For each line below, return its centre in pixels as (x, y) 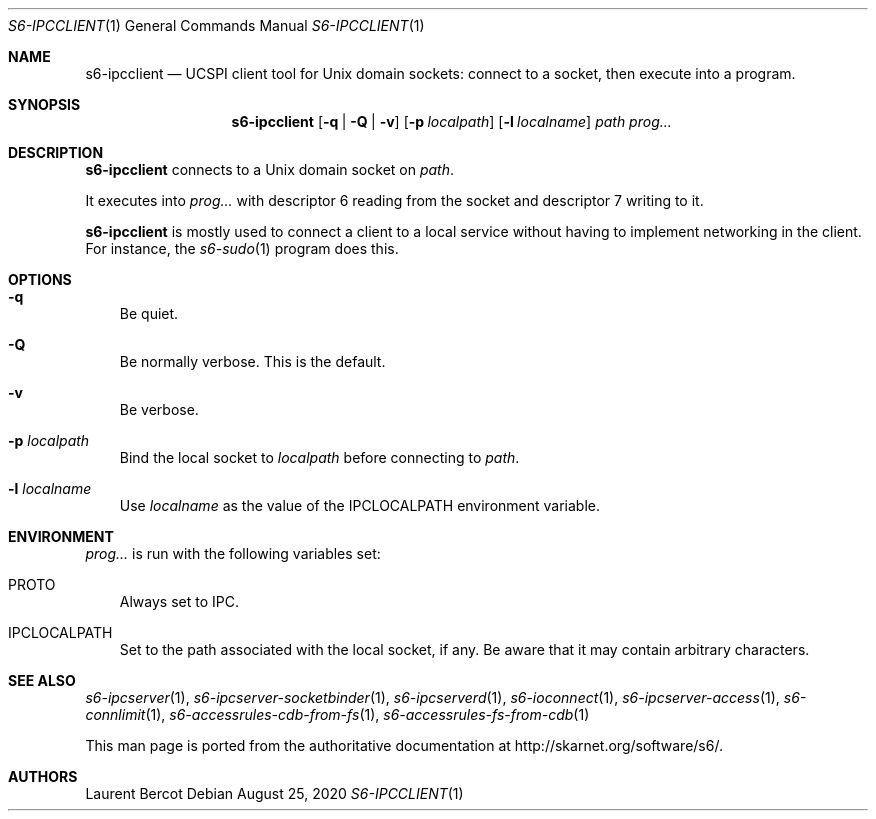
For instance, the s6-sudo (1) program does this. (242, 248)
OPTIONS (40, 279)
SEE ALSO (42, 680)
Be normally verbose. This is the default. (252, 361)
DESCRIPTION (56, 152)
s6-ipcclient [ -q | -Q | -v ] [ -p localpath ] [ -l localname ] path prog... (451, 121)
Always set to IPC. (179, 601)
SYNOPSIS (44, 104)
